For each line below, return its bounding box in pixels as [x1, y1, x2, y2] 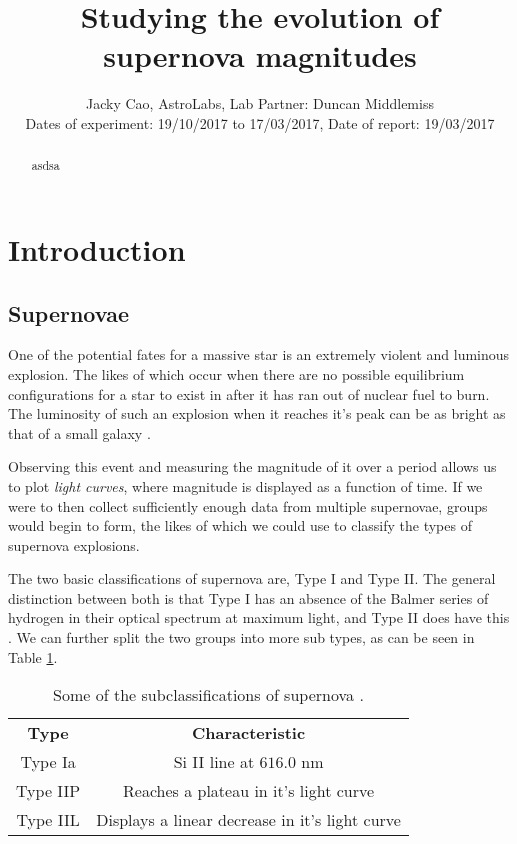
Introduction [8, 228, 186, 269]
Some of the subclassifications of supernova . [53, 683, 364, 707]
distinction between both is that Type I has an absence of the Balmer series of [8, 587, 489, 608]
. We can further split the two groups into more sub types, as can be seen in [8, 627, 475, 648]
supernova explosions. [8, 534, 140, 555]
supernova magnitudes [103, 35, 417, 76]
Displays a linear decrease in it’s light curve [96, 808, 401, 832]
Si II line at [173, 750, 255, 774]
